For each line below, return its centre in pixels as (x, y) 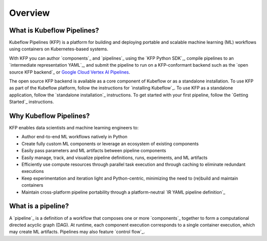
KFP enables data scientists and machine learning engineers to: (74, 128)
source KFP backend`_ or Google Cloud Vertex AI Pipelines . (70, 72)
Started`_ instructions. (32, 102)
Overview (29, 13)
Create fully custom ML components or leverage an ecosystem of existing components (110, 144)
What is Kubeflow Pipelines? (54, 30)
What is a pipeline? (39, 206)
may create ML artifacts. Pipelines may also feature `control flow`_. (77, 232)
